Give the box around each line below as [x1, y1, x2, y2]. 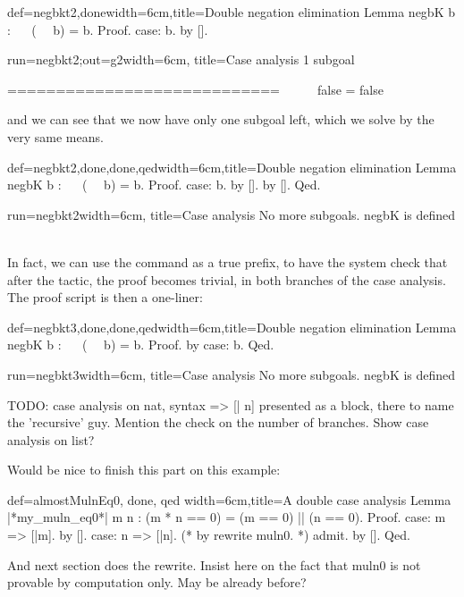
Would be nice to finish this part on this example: [7, 460, 281, 479]
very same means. [7, 127, 104, 146]
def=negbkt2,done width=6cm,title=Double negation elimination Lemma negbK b [7, 3, 455, 21]
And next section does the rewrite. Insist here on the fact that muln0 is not [7, 555, 421, 574]
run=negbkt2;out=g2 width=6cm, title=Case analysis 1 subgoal [7, 50, 355, 69]
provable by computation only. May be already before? [7, 573, 307, 592]
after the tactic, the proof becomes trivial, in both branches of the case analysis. [7, 270, 446, 289]
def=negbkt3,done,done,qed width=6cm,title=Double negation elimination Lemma [7, 317, 457, 336]
